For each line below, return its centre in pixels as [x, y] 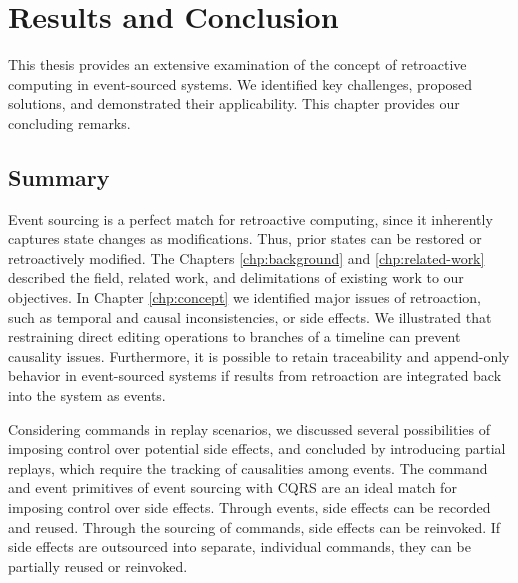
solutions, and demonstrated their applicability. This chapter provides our [234, 103]
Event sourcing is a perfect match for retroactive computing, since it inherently [250, 218]
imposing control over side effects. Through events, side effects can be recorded [249, 507]
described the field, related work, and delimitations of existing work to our [236, 277]
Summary [59, 176]
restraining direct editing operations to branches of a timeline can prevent [234, 336]
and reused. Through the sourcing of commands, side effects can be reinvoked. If [254, 526]
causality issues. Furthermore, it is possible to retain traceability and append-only [259, 355]
